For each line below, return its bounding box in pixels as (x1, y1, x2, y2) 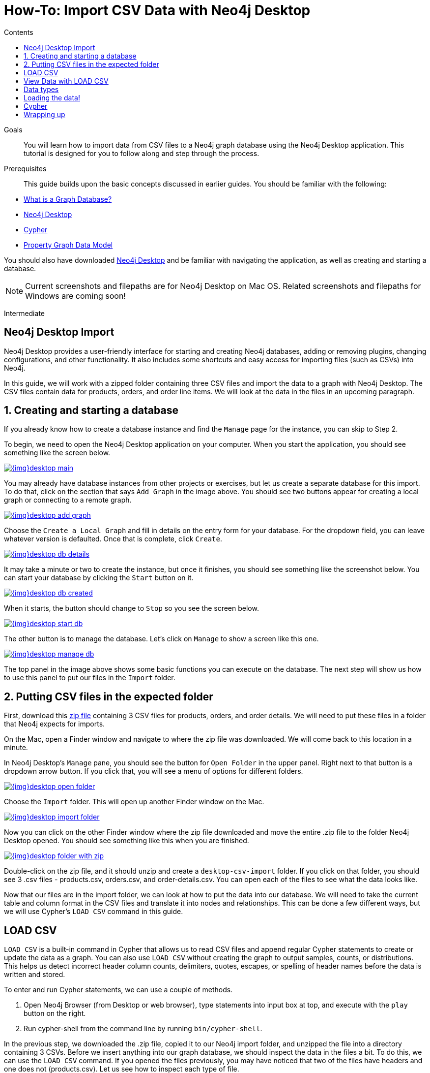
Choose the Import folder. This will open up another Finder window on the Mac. (4, 797, 264, 806)
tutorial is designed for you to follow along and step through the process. (24, 149, 259, 158)
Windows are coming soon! (25, 290, 126, 301)
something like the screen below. (4, 448, 111, 457)
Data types (24, 85, 59, 94)
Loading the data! (24, 93, 80, 102)
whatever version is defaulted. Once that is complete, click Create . (4, 535, 223, 543)
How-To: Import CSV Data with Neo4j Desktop (4, 2, 311, 19)
